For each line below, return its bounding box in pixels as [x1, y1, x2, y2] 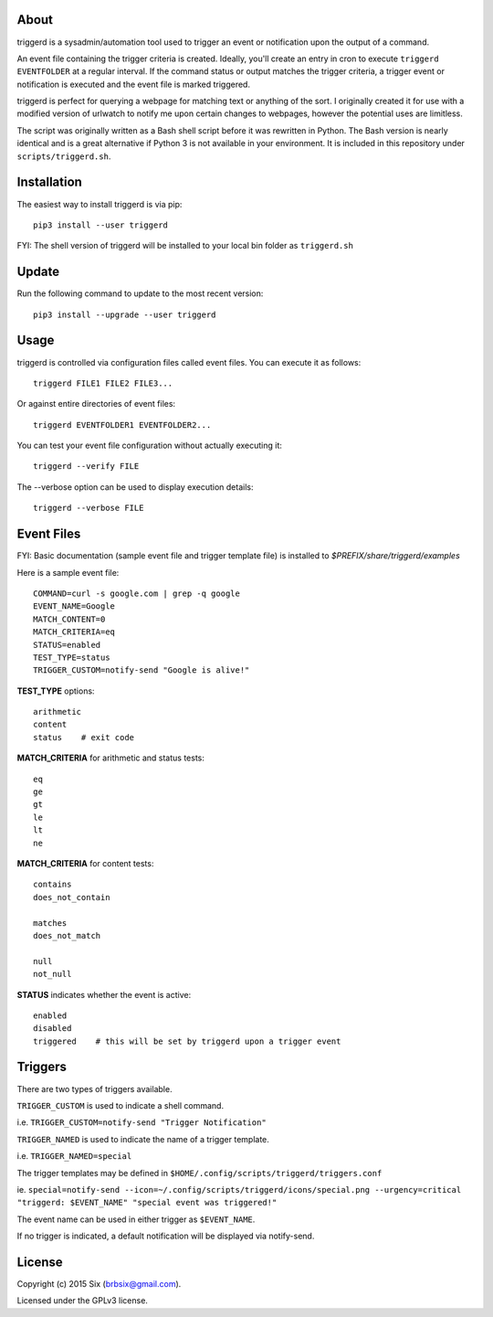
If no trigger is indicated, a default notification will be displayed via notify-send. [16, 1230, 315, 1242]
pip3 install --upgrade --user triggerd [33, 309, 216, 320]
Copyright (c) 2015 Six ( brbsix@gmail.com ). [16, 1279, 182, 1289]
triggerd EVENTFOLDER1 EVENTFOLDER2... [33, 420, 212, 430]
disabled [33, 1024, 72, 1034]
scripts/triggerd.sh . [16, 151, 111, 162]
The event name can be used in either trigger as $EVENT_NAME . [16, 1214, 256, 1225]
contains [33, 879, 72, 890]
